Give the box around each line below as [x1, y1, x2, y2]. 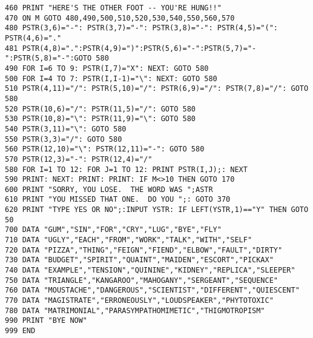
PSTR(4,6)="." [5, 33, 62, 42]
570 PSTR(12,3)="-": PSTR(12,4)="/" [5, 154, 153, 164]
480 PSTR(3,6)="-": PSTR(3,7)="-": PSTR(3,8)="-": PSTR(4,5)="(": [5, 24, 278, 33]
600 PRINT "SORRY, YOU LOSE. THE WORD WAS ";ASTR [5, 185, 213, 194]
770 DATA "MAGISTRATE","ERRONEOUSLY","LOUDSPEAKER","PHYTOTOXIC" [5, 296, 274, 305]
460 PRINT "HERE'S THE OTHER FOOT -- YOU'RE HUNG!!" [5, 4, 222, 12]
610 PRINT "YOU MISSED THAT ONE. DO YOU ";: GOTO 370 [5, 195, 231, 204]
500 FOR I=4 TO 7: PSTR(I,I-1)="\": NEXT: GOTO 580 [5, 74, 217, 83]
